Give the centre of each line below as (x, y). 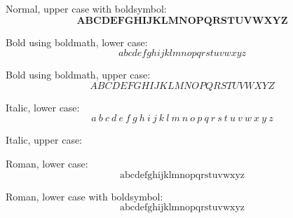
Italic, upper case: (44, 140)
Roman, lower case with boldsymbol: (84, 196)
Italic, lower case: (43, 107)
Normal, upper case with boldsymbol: (86, 8)
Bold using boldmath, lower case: (77, 42)
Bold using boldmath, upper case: (78, 75)
